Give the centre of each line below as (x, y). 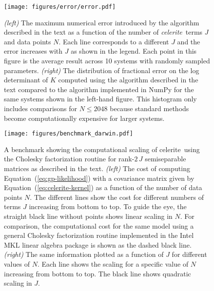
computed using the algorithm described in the (128, 80)
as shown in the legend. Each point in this (134, 51)
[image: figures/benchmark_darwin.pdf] (68, 134)
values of (17, 263)
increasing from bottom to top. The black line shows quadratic (97, 273)
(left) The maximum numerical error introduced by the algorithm (102, 22)
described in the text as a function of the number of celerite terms (103, 32)
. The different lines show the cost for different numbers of (117, 197)
